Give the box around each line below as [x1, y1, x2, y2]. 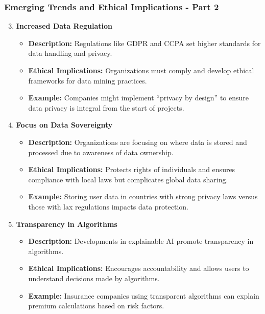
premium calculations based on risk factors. [28, 300, 164, 311]
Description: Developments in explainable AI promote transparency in [28, 236, 254, 246]
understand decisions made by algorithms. [28, 273, 160, 283]
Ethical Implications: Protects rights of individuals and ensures [28, 164, 235, 175]
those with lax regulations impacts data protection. [28, 201, 188, 212]
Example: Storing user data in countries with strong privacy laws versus [28, 191, 258, 202]
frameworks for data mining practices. [28, 75, 147, 86]
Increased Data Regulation [16, 20, 112, 31]
